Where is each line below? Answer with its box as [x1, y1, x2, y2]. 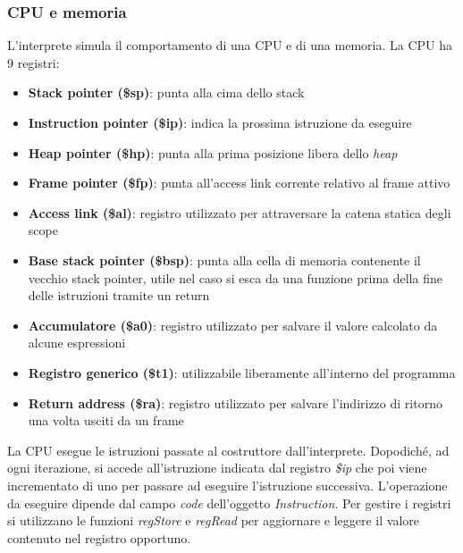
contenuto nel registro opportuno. [7, 528, 191, 547]
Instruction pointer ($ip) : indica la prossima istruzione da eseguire [28, 113, 412, 131]
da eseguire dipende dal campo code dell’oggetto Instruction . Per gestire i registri [7, 493, 451, 512]
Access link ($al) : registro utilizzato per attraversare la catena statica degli [28, 203, 451, 222]
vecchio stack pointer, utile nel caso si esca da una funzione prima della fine [28, 268, 442, 287]
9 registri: [7, 53, 60, 71]
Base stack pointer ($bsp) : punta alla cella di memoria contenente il [28, 250, 421, 269]
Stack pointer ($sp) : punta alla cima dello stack [28, 83, 305, 102]
